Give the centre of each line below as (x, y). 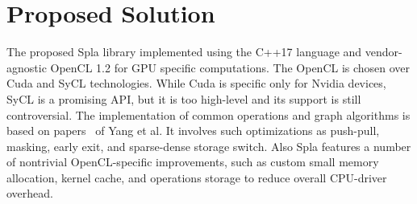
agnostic (27, 67)
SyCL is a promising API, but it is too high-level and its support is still (184, 98)
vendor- (384, 52)
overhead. (30, 193)
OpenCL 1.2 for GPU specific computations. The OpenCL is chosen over (230, 67)
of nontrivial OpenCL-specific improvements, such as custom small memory (193, 162)
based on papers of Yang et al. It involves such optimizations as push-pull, (193, 131)
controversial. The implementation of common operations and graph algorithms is (208, 114)
